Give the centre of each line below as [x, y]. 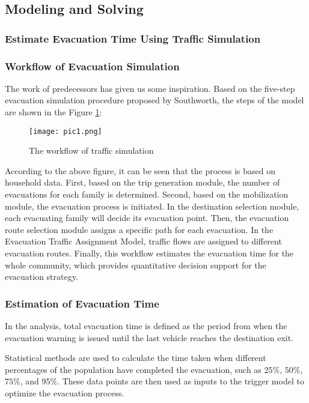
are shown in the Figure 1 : [54, 112]
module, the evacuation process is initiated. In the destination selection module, [152, 206]
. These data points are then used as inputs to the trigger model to [181, 381]
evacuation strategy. [41, 277]
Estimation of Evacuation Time [82, 303]
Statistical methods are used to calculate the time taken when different [136, 358]
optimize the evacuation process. [65, 393]
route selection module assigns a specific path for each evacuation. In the [139, 229]
